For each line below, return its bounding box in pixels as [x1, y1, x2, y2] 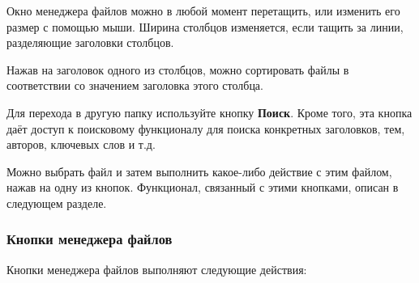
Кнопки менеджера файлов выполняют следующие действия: [6, 260, 307, 277]
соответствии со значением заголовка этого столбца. [6, 77, 263, 94]
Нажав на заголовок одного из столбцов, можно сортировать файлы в [6, 61, 349, 78]
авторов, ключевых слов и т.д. [6, 136, 156, 153]
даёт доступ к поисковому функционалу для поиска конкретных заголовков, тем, [6, 120, 405, 137]
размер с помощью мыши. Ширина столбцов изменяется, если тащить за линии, [6, 18, 404, 35]
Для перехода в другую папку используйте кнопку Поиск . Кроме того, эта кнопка [6, 103, 413, 120]
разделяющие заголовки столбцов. [6, 34, 174, 51]
